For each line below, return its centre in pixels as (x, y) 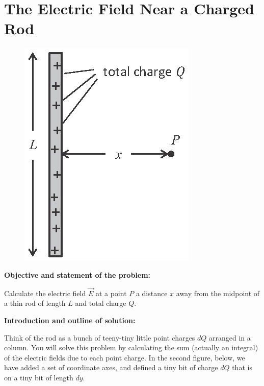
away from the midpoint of (218, 293)
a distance (152, 293)
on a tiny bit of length (39, 377)
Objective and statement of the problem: (77, 274)
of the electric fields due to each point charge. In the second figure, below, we (125, 357)
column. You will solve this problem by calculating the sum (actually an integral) (131, 347)
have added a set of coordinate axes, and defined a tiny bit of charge (111, 367)
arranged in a (230, 337)
